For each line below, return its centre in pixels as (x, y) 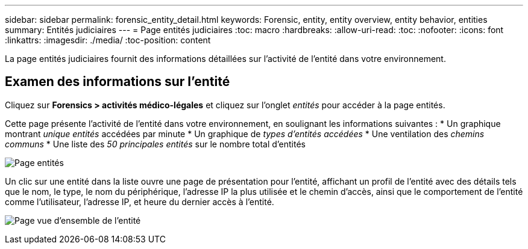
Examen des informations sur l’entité (118, 82)
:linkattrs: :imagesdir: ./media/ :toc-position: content (108, 40)
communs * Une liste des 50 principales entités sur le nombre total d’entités (156, 144)
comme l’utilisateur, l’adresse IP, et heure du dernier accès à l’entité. (140, 201)
